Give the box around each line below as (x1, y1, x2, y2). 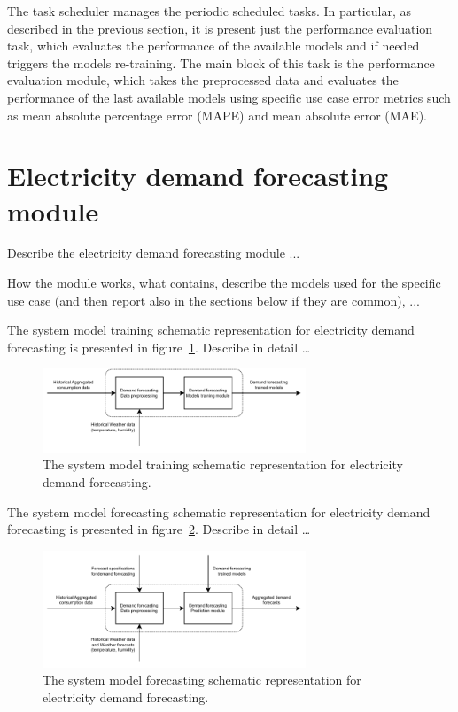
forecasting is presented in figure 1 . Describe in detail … (7, 337, 311, 356)
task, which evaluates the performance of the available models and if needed (7, 36, 420, 55)
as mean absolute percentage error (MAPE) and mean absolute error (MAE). (7, 105, 427, 124)
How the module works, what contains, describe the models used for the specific (7, 274, 441, 292)
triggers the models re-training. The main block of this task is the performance (7, 53, 435, 72)
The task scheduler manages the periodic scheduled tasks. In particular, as (7, 2, 412, 19)
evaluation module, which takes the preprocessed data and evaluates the (7, 71, 399, 89)
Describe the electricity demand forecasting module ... (7, 244, 300, 262)
